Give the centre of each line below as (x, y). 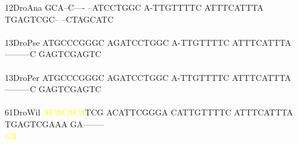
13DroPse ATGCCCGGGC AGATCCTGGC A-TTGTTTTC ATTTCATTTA (148, 42)
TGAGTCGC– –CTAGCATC (59, 19)
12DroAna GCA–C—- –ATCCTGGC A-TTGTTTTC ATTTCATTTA (134, 7)
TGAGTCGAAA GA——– (55, 123)
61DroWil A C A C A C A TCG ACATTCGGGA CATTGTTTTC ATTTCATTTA (149, 112)
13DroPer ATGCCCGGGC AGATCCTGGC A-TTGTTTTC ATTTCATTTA (148, 77)
